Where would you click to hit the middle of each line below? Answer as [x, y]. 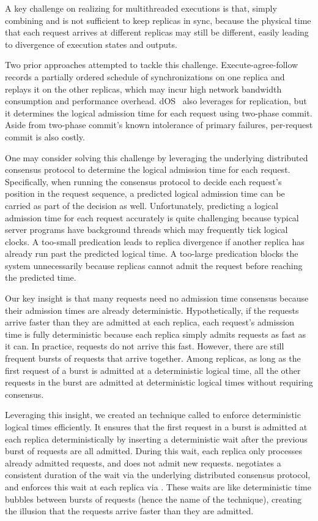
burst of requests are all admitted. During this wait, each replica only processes [153, 451]
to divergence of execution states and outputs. [91, 44]
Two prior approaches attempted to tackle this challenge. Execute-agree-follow [152, 65]
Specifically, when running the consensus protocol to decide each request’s [143, 181]
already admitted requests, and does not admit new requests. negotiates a [143, 462]
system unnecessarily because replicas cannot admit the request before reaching [154, 265]
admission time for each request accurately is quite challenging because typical [152, 217]
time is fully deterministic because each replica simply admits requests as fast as [155, 334]
